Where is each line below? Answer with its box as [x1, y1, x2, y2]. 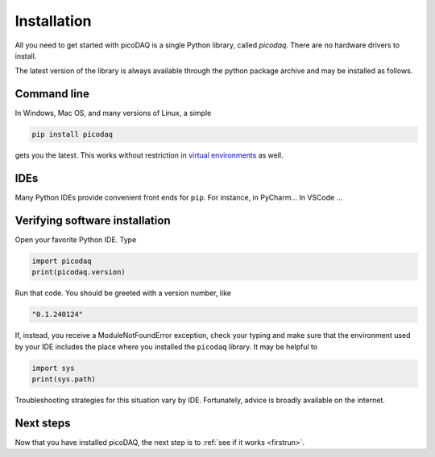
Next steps [14, 416, 71, 430]
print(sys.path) [31, 375, 97, 384]
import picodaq [31, 257, 92, 266]
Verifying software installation [14, 213, 171, 227]
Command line [14, 87, 90, 101]
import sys [31, 363, 75, 373]
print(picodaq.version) [31, 268, 126, 277]
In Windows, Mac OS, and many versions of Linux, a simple [14, 109, 212, 118]
